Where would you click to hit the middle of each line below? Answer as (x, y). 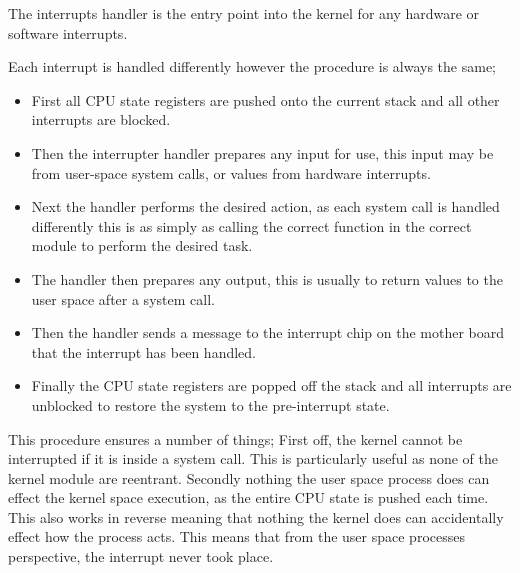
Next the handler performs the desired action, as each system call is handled (265, 206)
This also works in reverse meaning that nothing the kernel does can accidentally (256, 516)
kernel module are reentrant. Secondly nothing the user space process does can (249, 477)
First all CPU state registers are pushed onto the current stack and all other (265, 99)
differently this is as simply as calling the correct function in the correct (251, 225)
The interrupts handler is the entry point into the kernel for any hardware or (244, 13)
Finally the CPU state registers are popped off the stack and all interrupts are (271, 385)
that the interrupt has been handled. (143, 351)
